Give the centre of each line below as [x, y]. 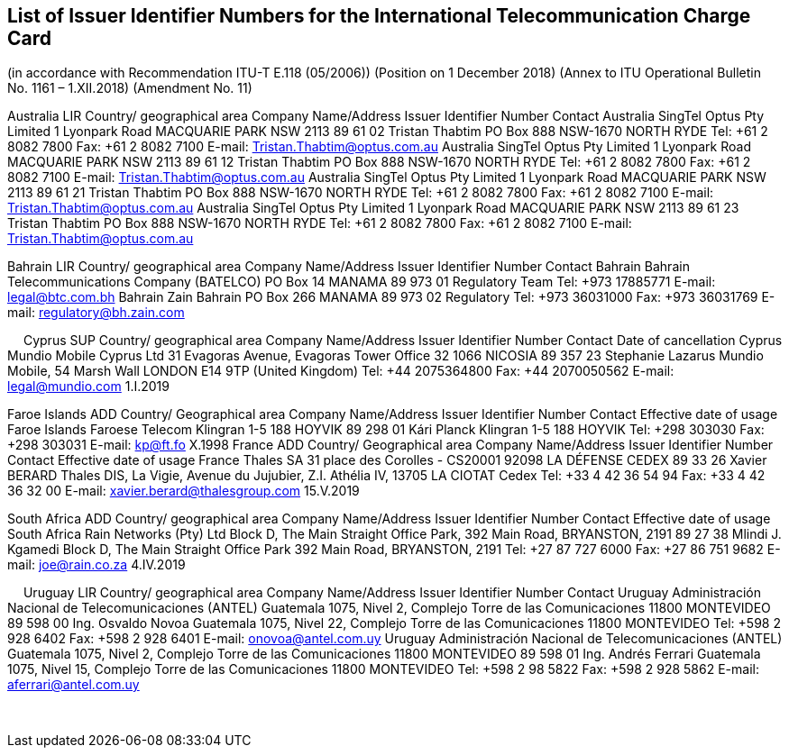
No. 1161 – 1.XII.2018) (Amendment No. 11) [130, 88]
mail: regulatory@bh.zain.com [96, 313]
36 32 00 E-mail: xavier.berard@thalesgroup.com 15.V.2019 [183, 491]
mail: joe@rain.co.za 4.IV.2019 [96, 565]
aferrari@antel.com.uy [73, 685]
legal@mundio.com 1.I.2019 [88, 387]
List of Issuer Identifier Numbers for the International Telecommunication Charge [379, 16]
